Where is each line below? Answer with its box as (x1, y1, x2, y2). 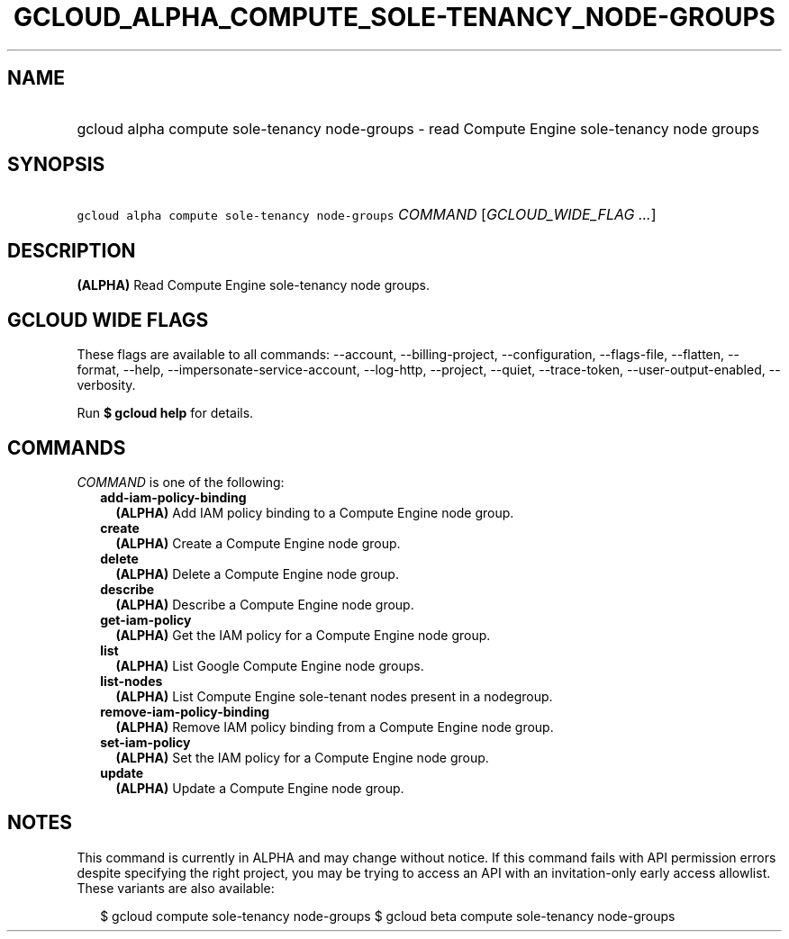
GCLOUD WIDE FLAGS (7, 308, 209, 331)
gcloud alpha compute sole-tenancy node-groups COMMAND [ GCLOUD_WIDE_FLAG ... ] (77, 205, 657, 224)
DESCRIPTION (7, 239, 136, 262)
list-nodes (100, 673, 163, 689)
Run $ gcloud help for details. (77, 405, 254, 421)
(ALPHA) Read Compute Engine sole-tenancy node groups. (77, 277, 430, 293)
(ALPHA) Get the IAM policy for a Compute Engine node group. (115, 627, 491, 643)
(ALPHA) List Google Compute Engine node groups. (115, 657, 424, 673)
